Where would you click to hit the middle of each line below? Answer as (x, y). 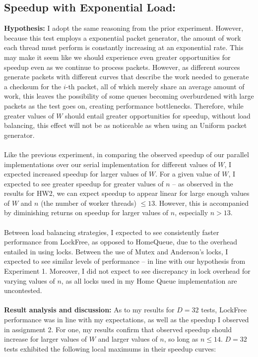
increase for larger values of (46, 339)
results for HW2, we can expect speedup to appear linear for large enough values (127, 193)
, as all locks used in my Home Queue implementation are (149, 280)
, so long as (181, 339)
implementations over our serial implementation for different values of (110, 164)
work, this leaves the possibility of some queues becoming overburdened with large (129, 96)
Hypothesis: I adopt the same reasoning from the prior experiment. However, (124, 28)
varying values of (30, 280)
